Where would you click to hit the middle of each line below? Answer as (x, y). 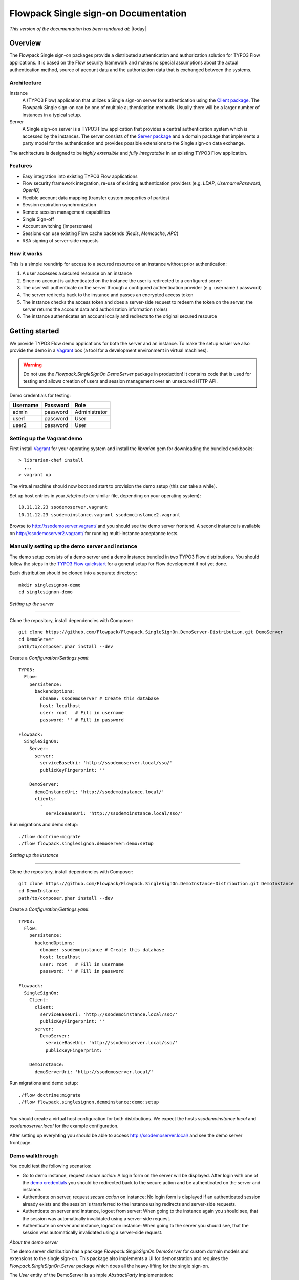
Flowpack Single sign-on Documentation (98, 13)
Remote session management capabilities (66, 212)
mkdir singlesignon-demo (50, 585)
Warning (33, 365)
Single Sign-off (38, 219)
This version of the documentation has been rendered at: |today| (78, 29)
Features (21, 166)
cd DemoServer (36, 639)
